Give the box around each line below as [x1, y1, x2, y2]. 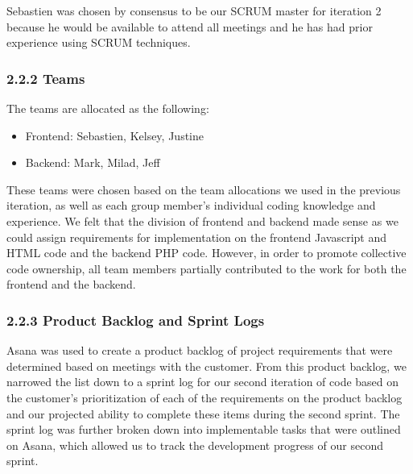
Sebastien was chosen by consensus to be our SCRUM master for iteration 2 [6, 2, 382, 19]
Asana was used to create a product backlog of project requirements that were [6, 342, 393, 359]
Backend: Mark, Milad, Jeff [25, 154, 160, 171]
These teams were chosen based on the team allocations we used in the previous [6, 181, 401, 197]
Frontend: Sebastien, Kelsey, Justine [25, 127, 204, 143]
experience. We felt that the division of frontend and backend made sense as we [6, 212, 399, 229]
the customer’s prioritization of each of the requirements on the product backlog [6, 389, 403, 405]
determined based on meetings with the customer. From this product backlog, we [6, 357, 407, 374]
